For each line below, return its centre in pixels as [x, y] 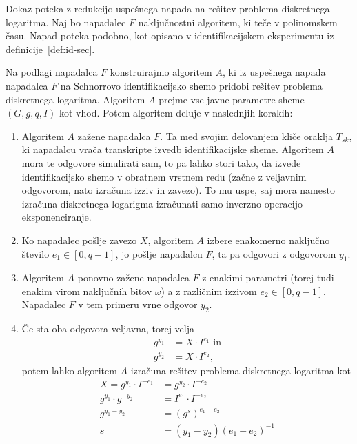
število [35, 253]
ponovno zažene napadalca [133, 277]
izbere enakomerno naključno [268, 240]
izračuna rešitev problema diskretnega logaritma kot [241, 370]
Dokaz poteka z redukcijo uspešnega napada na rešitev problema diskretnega [168, 8]
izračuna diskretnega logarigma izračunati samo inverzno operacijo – [166, 203]
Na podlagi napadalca [52, 72]
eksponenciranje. [57, 217]
